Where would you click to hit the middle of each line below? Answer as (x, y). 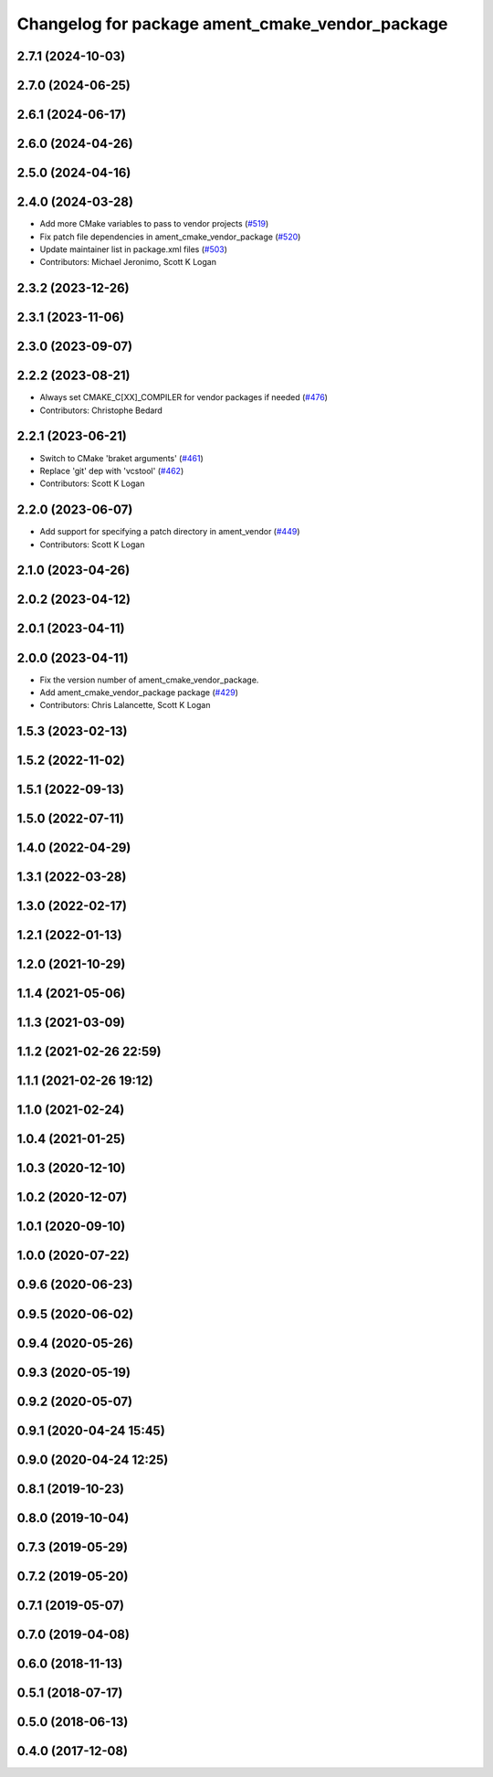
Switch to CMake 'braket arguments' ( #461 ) (122, 458)
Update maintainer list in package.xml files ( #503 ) (134, 249)
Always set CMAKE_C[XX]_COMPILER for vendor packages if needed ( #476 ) (184, 397)
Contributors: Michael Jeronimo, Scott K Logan (128, 262)
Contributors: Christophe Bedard (101, 410)
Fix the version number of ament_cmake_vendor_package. (149, 680)
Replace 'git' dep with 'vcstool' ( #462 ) (112, 471)
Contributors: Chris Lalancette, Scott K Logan (125, 705)
